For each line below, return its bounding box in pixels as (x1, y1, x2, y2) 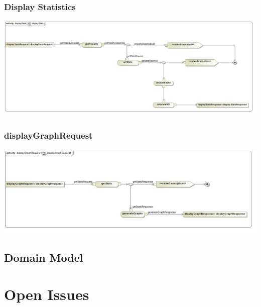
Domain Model (4, 249, 83, 265)
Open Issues (4, 284, 89, 304)
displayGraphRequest (4, 129, 93, 142)
